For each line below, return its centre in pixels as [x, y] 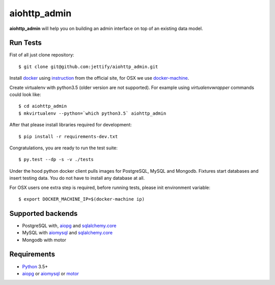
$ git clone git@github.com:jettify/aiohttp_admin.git [88, 67]
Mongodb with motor [44, 240]
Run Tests [25, 43]
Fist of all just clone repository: [42, 55]
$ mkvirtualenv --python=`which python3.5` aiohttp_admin [92, 113]
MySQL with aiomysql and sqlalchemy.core [67, 233]
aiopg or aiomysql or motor [50, 273]
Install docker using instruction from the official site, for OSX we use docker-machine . [99, 78]
